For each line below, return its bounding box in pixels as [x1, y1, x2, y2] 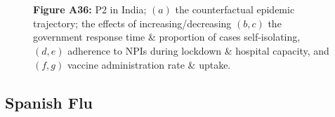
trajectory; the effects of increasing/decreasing [33, 15, 232, 30]
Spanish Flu [5, 91, 93, 113]
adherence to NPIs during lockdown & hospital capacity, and [67, 43, 329, 57]
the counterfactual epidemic [175, 2, 295, 17]
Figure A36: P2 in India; [33, 2, 147, 17]
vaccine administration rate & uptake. [67, 57, 231, 71]
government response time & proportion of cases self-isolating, [33, 29, 301, 44]
